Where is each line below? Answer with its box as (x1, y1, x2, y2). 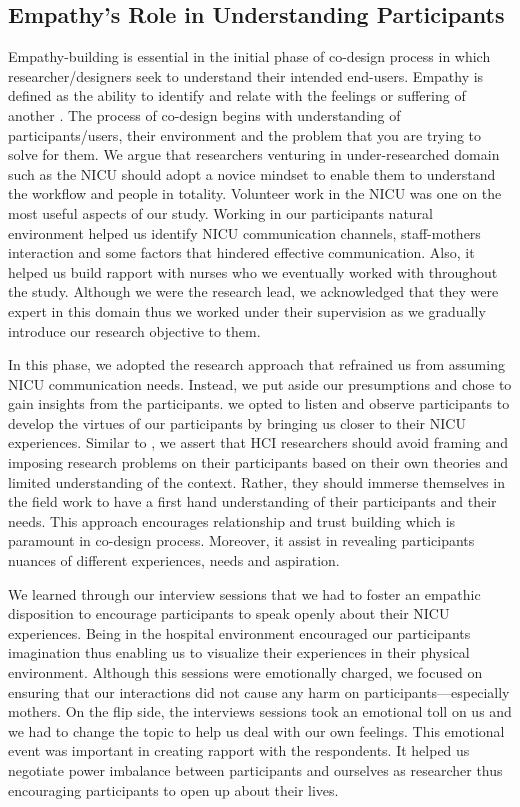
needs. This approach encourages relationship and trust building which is (8, 510, 456, 531)
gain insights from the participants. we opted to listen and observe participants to (8, 393, 510, 414)
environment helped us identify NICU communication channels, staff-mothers (8, 222, 481, 243)
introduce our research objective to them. (8, 320, 261, 341)
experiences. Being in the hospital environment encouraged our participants (8, 622, 471, 643)
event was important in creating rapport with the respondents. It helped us (8, 740, 470, 761)
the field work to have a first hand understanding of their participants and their (8, 491, 497, 512)
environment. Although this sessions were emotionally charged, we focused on (8, 662, 483, 683)
